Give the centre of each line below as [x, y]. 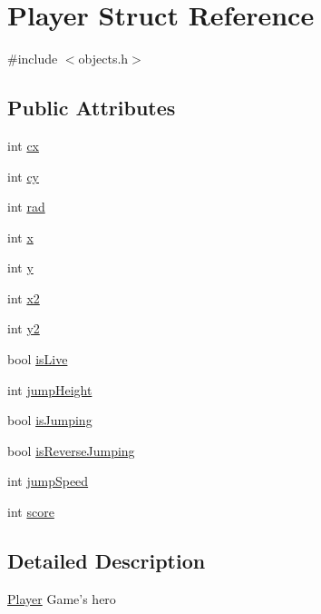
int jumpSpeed [48, 481]
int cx [24, 145]
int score [31, 512]
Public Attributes [92, 108]
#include [33, 59]
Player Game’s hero [62, 598]
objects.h [103, 59]
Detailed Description [107, 561]
